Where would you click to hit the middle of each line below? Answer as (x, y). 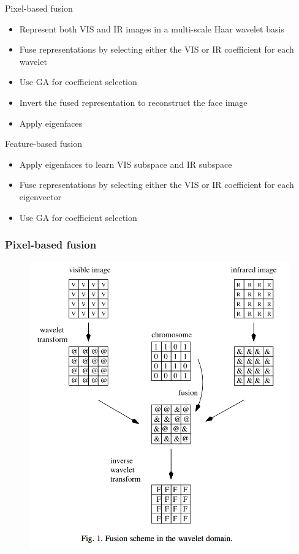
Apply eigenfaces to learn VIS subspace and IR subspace (126, 164)
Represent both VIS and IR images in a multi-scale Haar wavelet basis (152, 28)
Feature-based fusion (44, 144)
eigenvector (40, 196)
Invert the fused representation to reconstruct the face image (133, 102)
